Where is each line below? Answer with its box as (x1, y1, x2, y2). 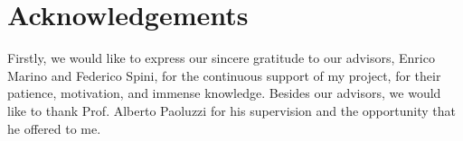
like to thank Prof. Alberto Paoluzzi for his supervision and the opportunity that (7, 101, 456, 119)
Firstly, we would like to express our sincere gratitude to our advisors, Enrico (7, 48, 435, 67)
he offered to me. (7, 119, 101, 137)
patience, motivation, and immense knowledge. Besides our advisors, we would (7, 84, 441, 102)
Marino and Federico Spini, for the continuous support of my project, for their (7, 66, 441, 84)
